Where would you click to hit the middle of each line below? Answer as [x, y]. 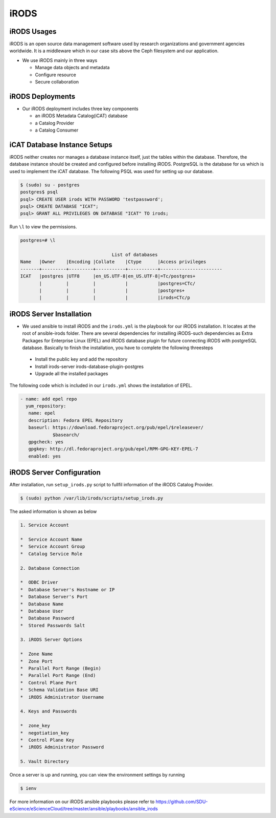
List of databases [135, 255]
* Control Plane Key [47, 740]
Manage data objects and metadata [72, 68]
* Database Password [47, 618]
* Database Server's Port [54, 597]
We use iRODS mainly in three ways [60, 60]
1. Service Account [44, 525]
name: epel [42, 413]
